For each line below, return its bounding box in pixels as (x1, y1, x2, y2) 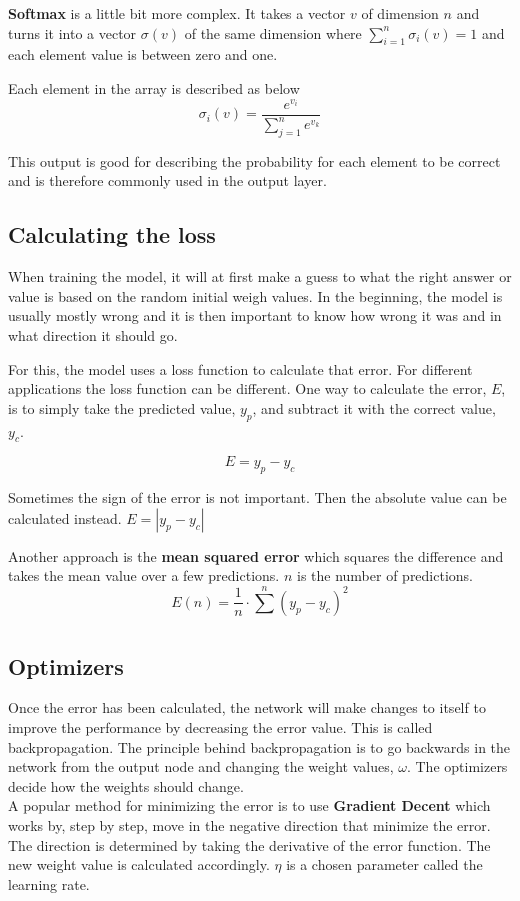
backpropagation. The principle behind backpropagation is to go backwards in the (8, 736, 511, 757)
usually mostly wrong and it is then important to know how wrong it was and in (8, 305, 502, 326)
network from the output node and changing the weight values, (8, 756, 394, 777)
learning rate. (8, 873, 90, 894)
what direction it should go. (8, 325, 178, 346)
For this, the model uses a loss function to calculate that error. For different (8, 358, 473, 379)
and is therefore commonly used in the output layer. (8, 170, 327, 191)
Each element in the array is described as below (8, 77, 300, 98)
